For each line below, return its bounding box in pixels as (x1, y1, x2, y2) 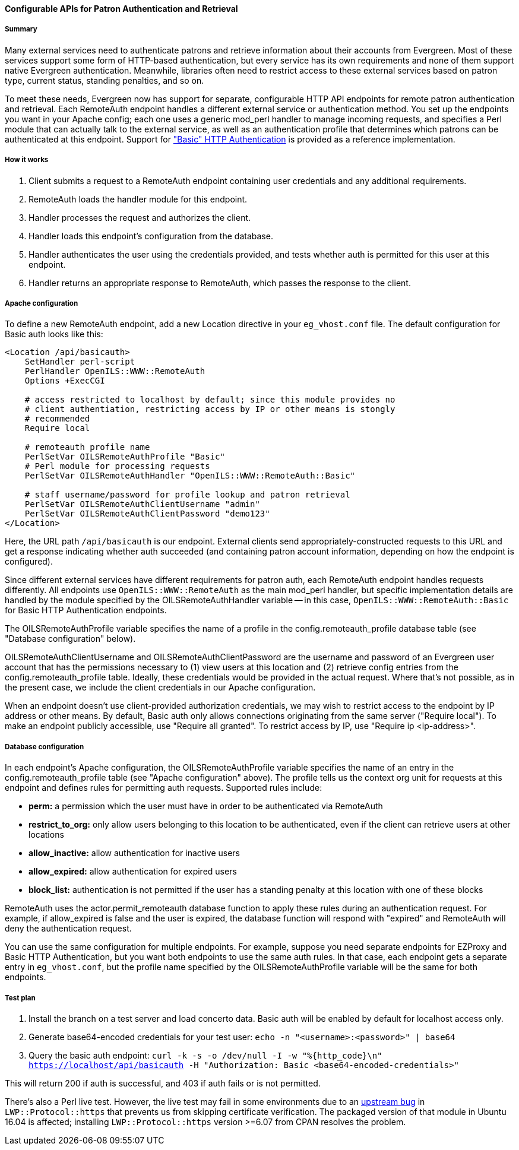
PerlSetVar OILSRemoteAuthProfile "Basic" (24, 452, 225, 462)
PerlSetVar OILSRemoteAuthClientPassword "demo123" (24, 509, 270, 519)
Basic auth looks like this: (5, 329, 103, 340)
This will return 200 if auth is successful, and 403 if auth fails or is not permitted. (5, 1078, 321, 1088)
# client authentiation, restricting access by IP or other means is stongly (24, 404, 395, 414)
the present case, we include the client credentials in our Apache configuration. (5, 682, 316, 693)
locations (29, 829, 64, 840)
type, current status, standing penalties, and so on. (5, 75, 204, 85)
